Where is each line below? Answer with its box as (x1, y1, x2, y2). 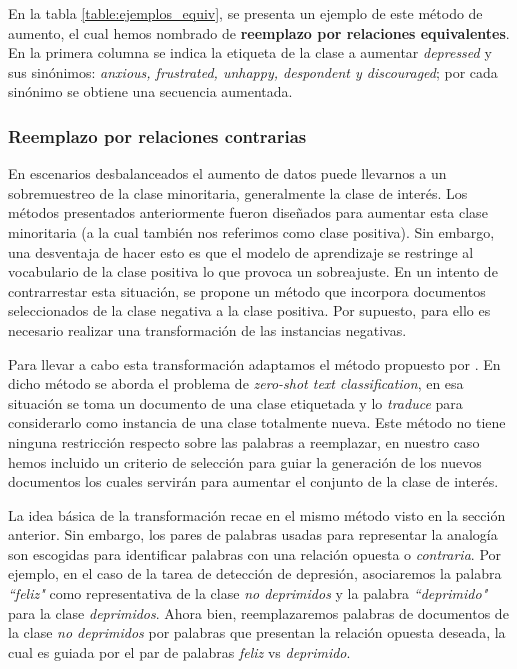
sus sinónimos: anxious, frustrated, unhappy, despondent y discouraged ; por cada (8, 61, 498, 82)
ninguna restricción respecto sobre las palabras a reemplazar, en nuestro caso (8, 431, 480, 452)
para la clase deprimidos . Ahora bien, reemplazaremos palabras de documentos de (8, 602, 509, 623)
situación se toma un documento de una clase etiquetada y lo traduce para (8, 392, 463, 413)
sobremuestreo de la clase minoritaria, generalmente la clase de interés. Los (8, 182, 468, 203)
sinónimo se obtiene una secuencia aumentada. (8, 81, 293, 102)
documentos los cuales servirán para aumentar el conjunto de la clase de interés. (8, 471, 499, 492)
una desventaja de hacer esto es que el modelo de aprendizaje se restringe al (8, 241, 474, 262)
